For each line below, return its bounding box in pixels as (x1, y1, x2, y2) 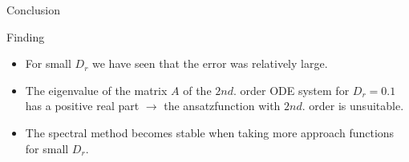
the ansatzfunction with (164, 97, 281, 114)
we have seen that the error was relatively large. (92, 55, 328, 72)
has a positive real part (25, 97, 140, 114)
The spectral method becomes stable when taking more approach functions (25, 124, 395, 140)
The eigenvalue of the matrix (25, 81, 168, 98)
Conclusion (6, 2, 60, 18)
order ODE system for (240, 81, 350, 98)
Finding (6, 28, 45, 45)
